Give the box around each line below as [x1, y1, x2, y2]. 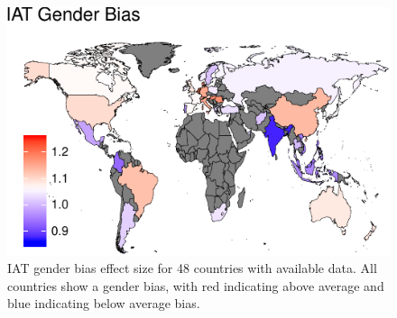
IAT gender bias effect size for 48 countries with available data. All [7, 259, 377, 277]
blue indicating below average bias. [7, 294, 200, 313]
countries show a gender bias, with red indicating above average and [7, 276, 384, 295]
